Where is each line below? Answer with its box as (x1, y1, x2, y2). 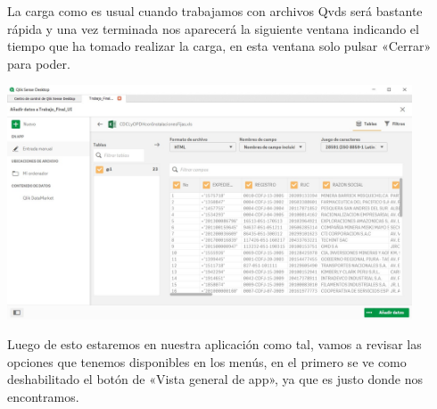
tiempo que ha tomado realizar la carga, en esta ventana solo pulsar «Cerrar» (7, 37, 432, 55)
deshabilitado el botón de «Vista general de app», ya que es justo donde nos (7, 370, 423, 388)
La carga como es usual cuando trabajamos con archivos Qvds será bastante (7, 2, 423, 20)
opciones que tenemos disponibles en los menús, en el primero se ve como (7, 352, 407, 371)
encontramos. (7, 387, 79, 405)
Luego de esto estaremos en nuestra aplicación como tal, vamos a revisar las (7, 335, 422, 354)
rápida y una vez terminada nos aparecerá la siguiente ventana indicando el (7, 19, 419, 38)
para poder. (7, 54, 70, 72)
